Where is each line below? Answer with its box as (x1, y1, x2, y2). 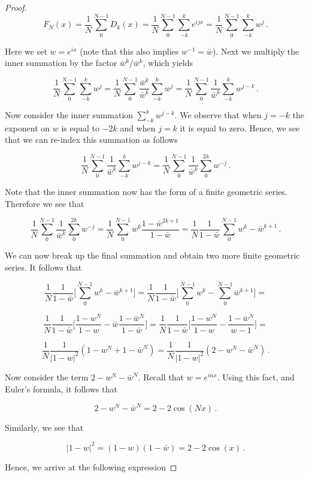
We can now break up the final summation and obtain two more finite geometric (5, 249, 300, 262)
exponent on (5, 121, 50, 134)
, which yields (143, 56, 193, 69)
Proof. (5, 1, 27, 13)
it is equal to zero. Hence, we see (180, 121, 300, 134)
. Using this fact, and (217, 370, 295, 383)
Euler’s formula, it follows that (5, 382, 117, 395)
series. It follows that (5, 261, 82, 274)
